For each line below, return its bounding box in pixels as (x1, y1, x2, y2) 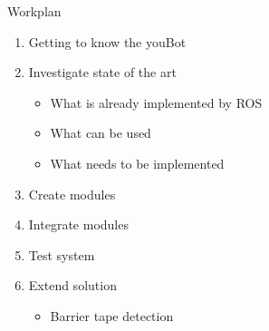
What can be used (50, 123, 151, 142)
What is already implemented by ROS (50, 92, 263, 112)
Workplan (7, 2, 62, 20)
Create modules (28, 184, 116, 203)
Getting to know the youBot (28, 32, 187, 51)
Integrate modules (28, 215, 129, 234)
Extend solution (28, 276, 117, 295)
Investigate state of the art (28, 63, 177, 82)
